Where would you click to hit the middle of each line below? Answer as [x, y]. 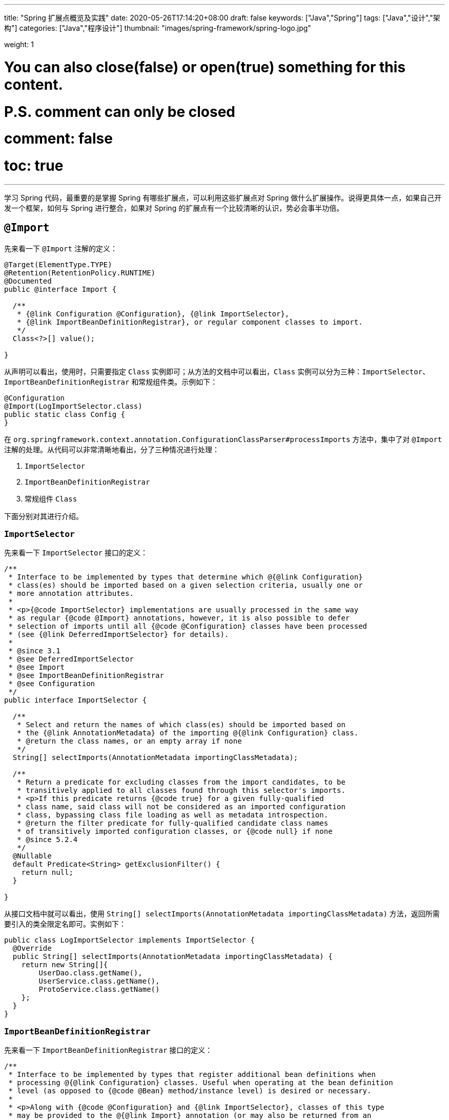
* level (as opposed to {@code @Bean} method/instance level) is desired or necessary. [190, 1091]
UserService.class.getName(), [99, 981]
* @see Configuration [52, 684]
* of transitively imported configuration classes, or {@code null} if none [175, 832]
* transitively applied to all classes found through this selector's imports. [181, 791]
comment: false [58, 139]
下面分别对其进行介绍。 [44, 516]
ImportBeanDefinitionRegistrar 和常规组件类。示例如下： [111, 382]
